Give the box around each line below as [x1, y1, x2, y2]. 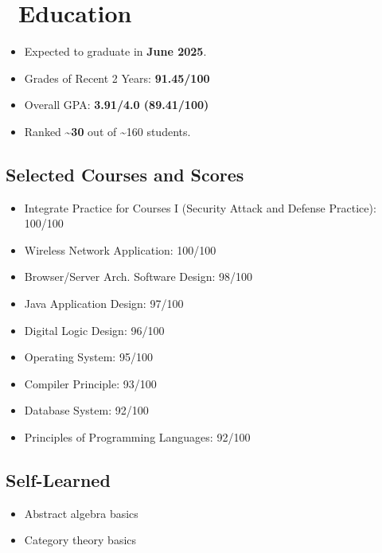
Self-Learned [6, 468, 111, 493]
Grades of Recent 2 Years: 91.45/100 [24, 69, 210, 86]
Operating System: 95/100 [24, 349, 153, 365]
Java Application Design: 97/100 [24, 295, 184, 312]
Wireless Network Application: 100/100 [24, 241, 216, 258]
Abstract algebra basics [24, 504, 138, 521]
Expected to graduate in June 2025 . [24, 43, 207, 60]
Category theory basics [24, 532, 137, 548]
